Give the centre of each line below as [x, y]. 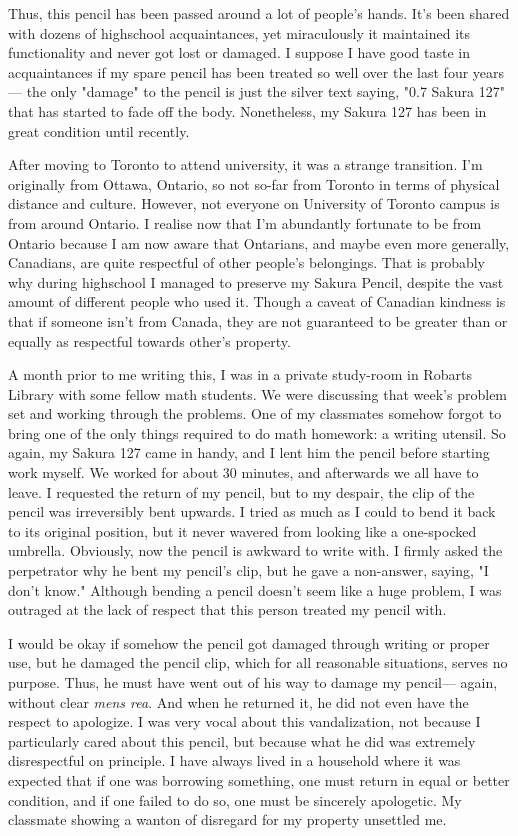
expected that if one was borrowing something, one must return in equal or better [259, 779]
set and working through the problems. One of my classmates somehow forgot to [255, 413]
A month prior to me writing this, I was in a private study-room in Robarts [240, 374]
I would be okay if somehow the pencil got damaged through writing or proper [249, 642]
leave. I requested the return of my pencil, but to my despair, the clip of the [241, 491]
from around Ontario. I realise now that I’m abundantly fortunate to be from [245, 222]
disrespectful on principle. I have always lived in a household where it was [234, 760]
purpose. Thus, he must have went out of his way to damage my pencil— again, [253, 682]
